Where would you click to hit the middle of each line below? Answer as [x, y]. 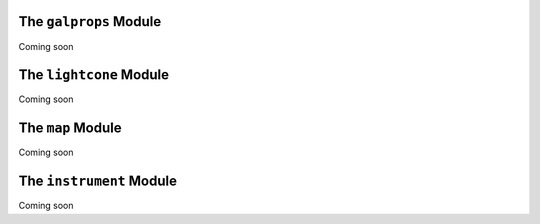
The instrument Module [97, 181]
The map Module [70, 128]
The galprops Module [90, 21]
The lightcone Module [94, 75]
